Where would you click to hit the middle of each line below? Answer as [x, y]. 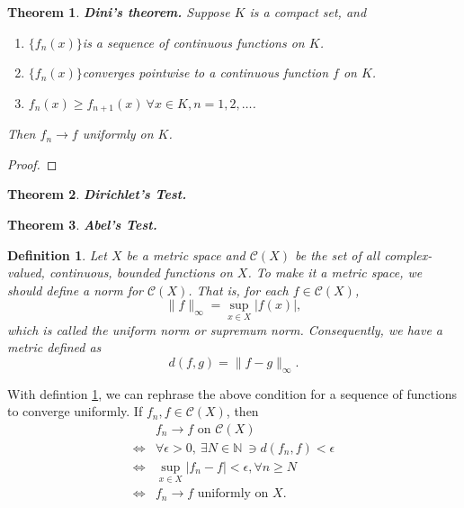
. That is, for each [238, 290]
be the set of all [338, 254]
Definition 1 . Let [57, 254]
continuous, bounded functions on [141, 272]
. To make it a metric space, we [335, 272]
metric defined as [54, 347]
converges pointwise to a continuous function [205, 73]
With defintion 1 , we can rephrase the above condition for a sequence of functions [232, 393]
